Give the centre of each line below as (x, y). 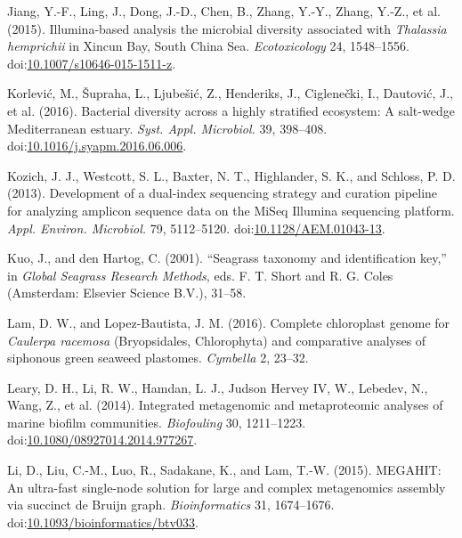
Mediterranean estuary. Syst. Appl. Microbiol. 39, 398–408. (167, 128)
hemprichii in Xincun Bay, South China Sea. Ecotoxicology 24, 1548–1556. (209, 46)
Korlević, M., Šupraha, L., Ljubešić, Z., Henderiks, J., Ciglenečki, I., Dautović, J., (231, 93)
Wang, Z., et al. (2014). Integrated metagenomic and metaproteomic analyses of (225, 405)
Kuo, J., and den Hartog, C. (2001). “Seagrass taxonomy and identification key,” (227, 258)
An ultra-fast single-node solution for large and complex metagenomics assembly (227, 487)
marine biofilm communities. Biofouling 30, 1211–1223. (157, 422)
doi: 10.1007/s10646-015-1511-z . (92, 63)
